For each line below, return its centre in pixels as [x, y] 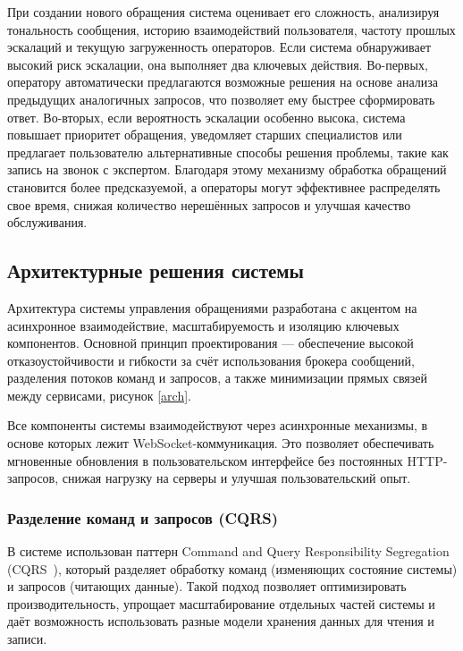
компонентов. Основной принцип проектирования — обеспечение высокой [210, 343]
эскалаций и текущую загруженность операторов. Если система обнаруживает [219, 47]
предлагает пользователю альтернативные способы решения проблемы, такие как [228, 152]
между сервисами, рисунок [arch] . [100, 395]
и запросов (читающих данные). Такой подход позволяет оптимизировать [207, 586]
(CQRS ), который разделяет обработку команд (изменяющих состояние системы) [232, 568]
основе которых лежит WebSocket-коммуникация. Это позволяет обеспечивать [221, 443]
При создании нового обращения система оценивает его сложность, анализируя [223, 12]
